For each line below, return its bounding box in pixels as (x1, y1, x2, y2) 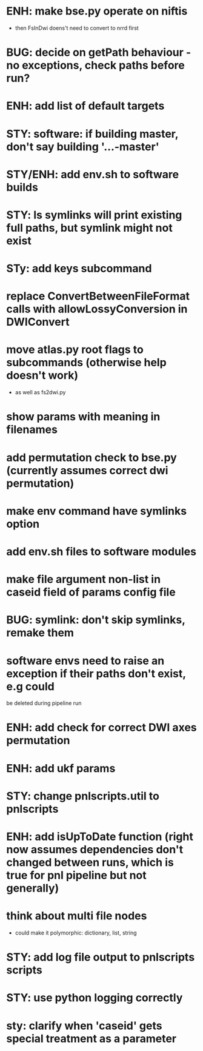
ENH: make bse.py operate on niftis (6, 4, 188, 18)
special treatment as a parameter (6, 1032, 177, 1046)
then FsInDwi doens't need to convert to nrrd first (15, 24, 139, 32)
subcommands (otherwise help (6, 356, 167, 369)
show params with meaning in (6, 410, 161, 424)
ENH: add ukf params (6, 761, 116, 775)
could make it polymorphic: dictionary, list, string (15, 929, 138, 936)
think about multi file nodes (6, 909, 147, 923)
